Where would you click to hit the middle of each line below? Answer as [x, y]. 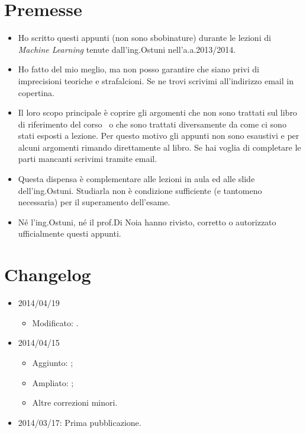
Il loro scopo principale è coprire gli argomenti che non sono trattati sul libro [157, 112]
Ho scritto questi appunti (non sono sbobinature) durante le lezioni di [144, 38]
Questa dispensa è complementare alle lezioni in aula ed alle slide [136, 179]
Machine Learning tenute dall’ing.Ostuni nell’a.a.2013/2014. [127, 49]
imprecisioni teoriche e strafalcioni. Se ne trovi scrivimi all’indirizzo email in [156, 80]
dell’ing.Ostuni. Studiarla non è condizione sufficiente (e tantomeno [140, 190]
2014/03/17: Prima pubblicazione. [80, 422]
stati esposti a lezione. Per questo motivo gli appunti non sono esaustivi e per [159, 136]
